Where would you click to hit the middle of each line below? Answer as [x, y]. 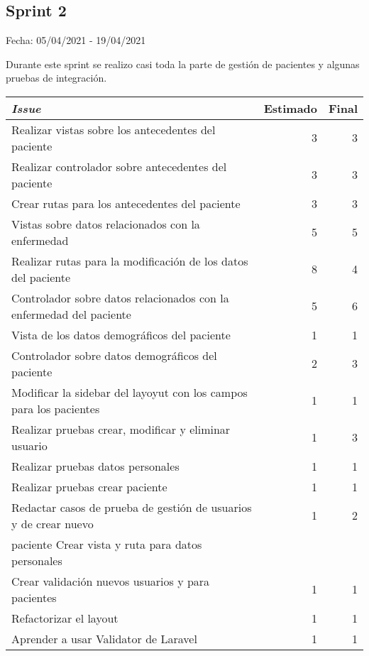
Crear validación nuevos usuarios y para [111, 581]
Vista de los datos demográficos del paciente [121, 334]
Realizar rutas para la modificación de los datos [130, 261]
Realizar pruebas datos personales [95, 466]
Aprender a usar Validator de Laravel [104, 638]
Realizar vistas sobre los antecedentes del [114, 129]
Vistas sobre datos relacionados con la [106, 224]
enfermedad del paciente [71, 314]
